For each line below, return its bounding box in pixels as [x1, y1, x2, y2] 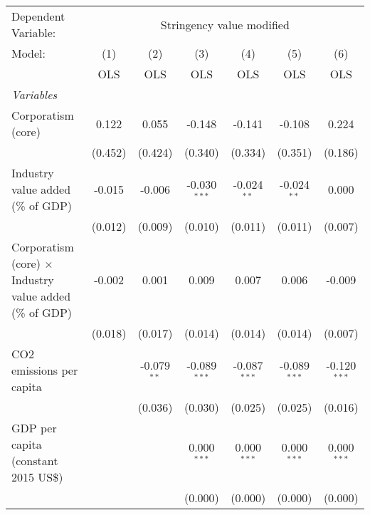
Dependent [11, 8, 65, 24]
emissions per [11, 362, 78, 378]
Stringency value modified [160, 16, 290, 33]
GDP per [11, 420, 57, 436]
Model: [11, 45, 46, 61]
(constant [11, 452, 58, 469]
